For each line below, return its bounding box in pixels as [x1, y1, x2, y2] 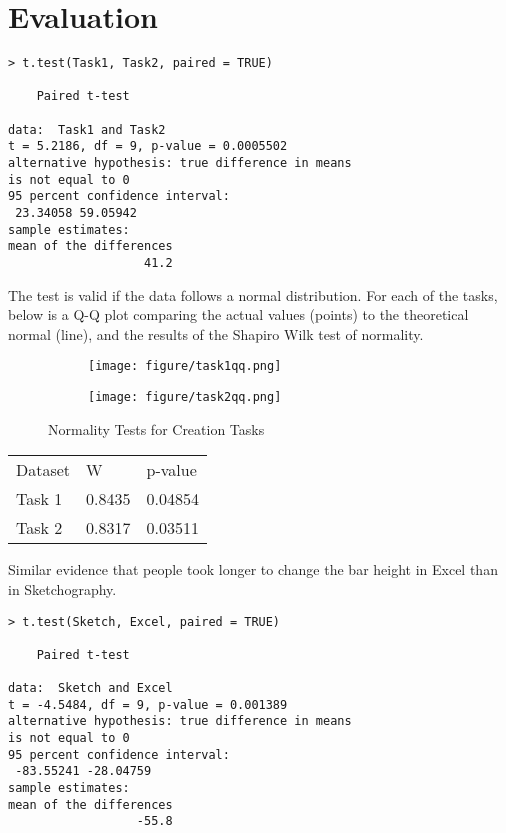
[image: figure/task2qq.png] [88, 390, 282, 405]
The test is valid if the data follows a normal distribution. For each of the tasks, [8, 284, 498, 305]
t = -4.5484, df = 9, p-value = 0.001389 [8, 697, 288, 712]
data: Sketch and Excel [8, 681, 173, 696]
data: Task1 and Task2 [8, 122, 166, 137]
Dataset [16, 458, 71, 482]
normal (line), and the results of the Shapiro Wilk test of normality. [8, 323, 424, 344]
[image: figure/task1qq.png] [88, 359, 282, 374]
